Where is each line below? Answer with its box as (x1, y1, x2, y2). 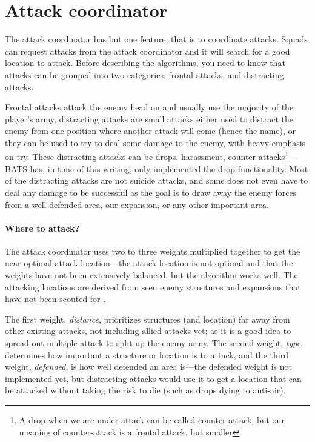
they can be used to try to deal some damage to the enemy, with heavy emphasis (5, 136, 306, 149)
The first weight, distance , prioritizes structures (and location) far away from (5, 312, 290, 325)
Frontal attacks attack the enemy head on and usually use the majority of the (5, 101, 294, 113)
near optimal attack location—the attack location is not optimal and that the (5, 256, 293, 269)
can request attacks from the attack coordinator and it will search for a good (5, 44, 290, 57)
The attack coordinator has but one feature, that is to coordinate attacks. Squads (5, 33, 308, 45)
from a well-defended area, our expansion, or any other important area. (5, 198, 269, 210)
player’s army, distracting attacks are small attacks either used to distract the (5, 112, 293, 125)
